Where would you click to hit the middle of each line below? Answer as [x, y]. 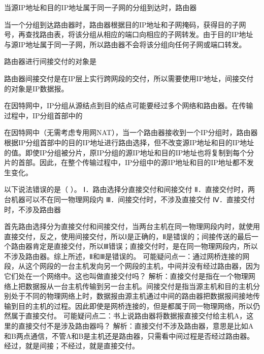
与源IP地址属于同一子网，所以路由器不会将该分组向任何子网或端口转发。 [125, 44]
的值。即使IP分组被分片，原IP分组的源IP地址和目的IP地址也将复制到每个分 [129, 152]
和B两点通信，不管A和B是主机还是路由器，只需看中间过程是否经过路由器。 [129, 335]
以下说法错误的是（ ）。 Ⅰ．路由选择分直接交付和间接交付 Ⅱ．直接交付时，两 [130, 189]
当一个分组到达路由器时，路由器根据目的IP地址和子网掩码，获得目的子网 [125, 24]
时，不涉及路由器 [32, 209]
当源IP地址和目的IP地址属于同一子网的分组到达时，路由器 [101, 7]
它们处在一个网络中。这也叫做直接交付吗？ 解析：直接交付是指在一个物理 [126, 276]
